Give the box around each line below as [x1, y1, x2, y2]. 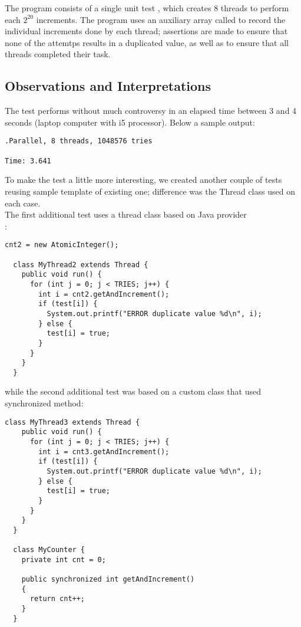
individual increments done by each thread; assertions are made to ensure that [5, 25, 288, 37]
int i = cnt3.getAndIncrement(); [38, 447, 170, 456]
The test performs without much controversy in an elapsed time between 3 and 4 [5, 104, 297, 117]
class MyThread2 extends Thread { [13, 260, 148, 269]
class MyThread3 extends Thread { [5, 418, 140, 426]
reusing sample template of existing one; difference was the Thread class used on [5, 185, 295, 197]
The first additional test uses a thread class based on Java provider [5, 208, 247, 221]
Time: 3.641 [5, 156, 51, 165]
